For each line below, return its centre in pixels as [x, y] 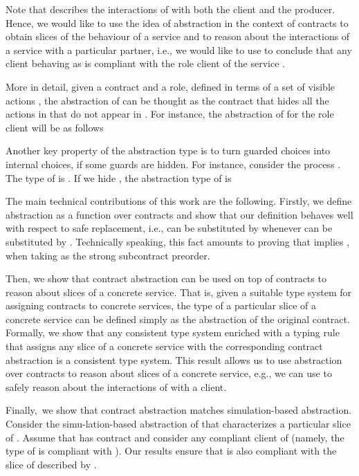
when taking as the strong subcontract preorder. [108, 255]
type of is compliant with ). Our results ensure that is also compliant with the [171, 451]
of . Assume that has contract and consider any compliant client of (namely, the [175, 437]
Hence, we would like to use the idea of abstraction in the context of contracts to [177, 22]
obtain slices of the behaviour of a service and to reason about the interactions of [178, 36]
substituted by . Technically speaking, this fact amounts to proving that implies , [178, 241]
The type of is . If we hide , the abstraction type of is [119, 177]
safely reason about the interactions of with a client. [116, 386]
